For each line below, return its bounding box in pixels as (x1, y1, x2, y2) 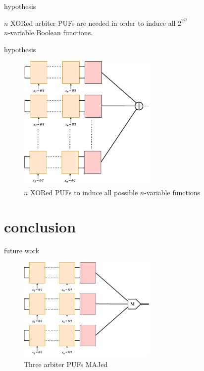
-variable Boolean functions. (8, 27, 93, 38)
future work (4, 245, 40, 255)
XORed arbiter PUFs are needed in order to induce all (10, 17, 176, 28)
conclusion (4, 216, 76, 236)
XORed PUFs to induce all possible (30, 187, 138, 197)
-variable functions (144, 187, 201, 197)
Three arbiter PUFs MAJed (24, 359, 108, 369)
